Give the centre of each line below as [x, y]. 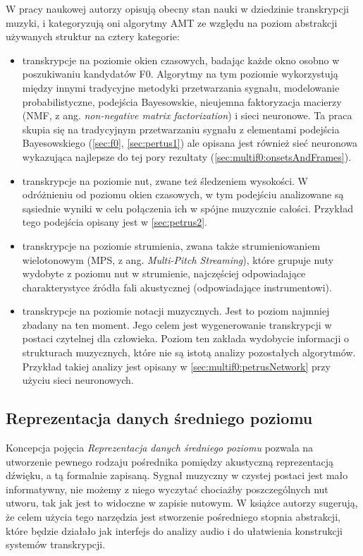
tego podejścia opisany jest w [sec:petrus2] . [115, 222]
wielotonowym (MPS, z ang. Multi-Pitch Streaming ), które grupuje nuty [178, 259]
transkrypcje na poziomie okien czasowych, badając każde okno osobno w [181, 60]
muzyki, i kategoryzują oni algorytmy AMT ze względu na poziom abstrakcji [172, 22]
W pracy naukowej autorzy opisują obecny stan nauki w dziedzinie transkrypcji [177, 8]
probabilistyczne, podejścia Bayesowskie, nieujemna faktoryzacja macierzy [182, 101]
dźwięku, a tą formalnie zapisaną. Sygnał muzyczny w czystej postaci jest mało [177, 475]
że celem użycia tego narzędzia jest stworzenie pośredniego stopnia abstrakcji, [173, 517]
